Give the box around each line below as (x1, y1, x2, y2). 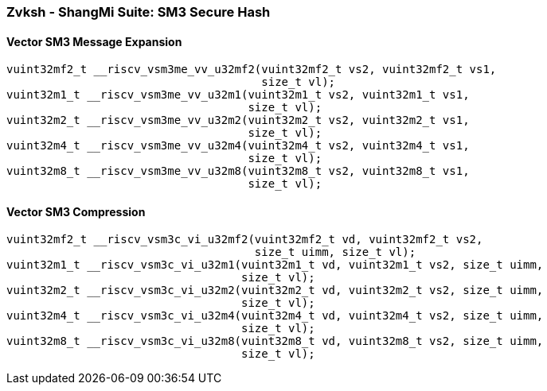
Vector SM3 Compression (6, 204, 146, 219)
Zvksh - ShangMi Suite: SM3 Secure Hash (6, 4, 271, 20)
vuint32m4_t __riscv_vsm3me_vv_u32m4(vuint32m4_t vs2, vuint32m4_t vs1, (6, 139, 470, 153)
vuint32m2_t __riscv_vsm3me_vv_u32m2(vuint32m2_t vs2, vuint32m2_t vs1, (6, 114, 470, 127)
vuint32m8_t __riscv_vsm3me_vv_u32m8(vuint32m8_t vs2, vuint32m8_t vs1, (6, 165, 470, 178)
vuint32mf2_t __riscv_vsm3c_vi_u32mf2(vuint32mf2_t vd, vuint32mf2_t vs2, (6, 233, 483, 246)
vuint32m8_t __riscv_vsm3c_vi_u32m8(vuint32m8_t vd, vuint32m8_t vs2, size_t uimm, (6, 335, 544, 348)
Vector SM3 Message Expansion (6, 34, 182, 48)
